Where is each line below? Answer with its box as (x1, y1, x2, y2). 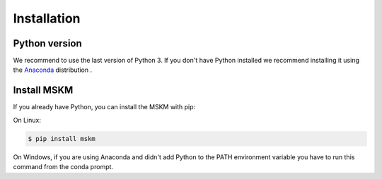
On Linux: (13, 116, 42, 124)
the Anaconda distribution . (13, 66, 92, 74)
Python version (13, 37, 83, 49)
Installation (13, 11, 81, 26)
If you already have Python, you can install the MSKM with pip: (13, 103, 196, 111)
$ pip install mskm (28, 135, 95, 142)
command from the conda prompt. (13, 163, 113, 171)
